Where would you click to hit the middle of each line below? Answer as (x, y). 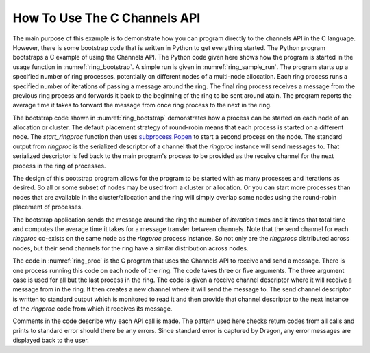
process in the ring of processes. (59, 166)
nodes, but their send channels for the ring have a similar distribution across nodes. (131, 248)
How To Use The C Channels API (107, 18)
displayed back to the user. (51, 340)
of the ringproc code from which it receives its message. (92, 309)
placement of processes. (48, 207)
